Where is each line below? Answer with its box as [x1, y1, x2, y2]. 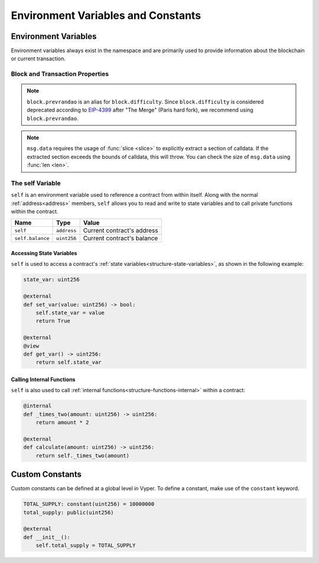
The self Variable [11, 179, 61, 187]
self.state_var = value [35, 310, 105, 316]
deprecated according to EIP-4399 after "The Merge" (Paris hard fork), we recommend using [27, 106, 253, 113]
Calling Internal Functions [11, 376, 76, 383]
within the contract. [11, 208, 58, 215]
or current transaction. [11, 55, 66, 62]
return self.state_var [35, 359, 102, 366]
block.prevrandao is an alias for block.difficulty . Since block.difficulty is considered [27, 98, 264, 105]
